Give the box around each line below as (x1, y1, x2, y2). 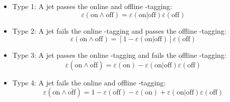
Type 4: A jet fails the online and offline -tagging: (12, 77, 166, 87)
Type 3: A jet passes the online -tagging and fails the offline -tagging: (12, 50, 226, 60)
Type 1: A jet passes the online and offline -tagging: (12, 1, 172, 11)
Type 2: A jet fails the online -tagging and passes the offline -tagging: (12, 25, 226, 36)
